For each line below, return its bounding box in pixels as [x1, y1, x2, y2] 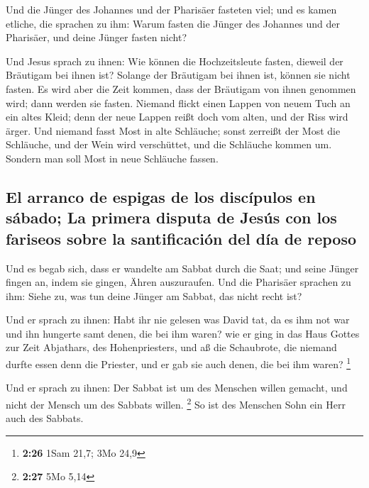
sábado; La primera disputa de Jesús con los [6, 206, 337, 228]
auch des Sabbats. [6, 411, 84, 426]
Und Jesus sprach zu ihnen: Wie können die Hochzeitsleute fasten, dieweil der [6, 53, 343, 68]
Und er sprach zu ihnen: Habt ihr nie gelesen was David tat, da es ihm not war [6, 312, 350, 327]
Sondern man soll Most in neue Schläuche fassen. [6, 150, 219, 165]
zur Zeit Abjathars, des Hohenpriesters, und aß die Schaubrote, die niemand [6, 340, 337, 355]
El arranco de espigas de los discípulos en [6, 185, 316, 207]
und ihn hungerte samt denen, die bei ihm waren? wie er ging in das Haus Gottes [6, 326, 360, 340]
